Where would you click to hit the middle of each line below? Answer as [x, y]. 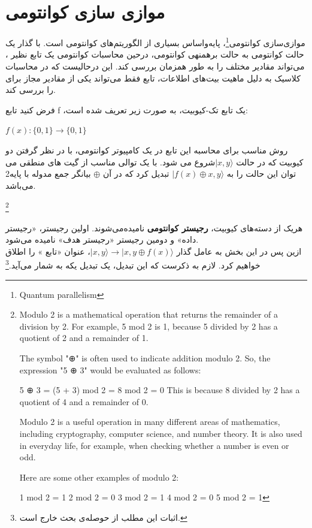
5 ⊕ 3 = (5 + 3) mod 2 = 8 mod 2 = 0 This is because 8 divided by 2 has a [160, 390]
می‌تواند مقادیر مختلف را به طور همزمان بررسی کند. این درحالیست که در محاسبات [155, 66]
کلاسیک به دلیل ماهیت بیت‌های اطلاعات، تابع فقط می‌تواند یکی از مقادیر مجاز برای [153, 78]
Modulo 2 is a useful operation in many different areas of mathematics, [150, 422]
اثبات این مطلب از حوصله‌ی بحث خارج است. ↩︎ [103, 517]
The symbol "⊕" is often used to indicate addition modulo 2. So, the [145, 357]
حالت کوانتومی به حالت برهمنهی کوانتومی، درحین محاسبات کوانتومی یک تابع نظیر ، [155, 54]
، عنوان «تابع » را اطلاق [48, 251]
